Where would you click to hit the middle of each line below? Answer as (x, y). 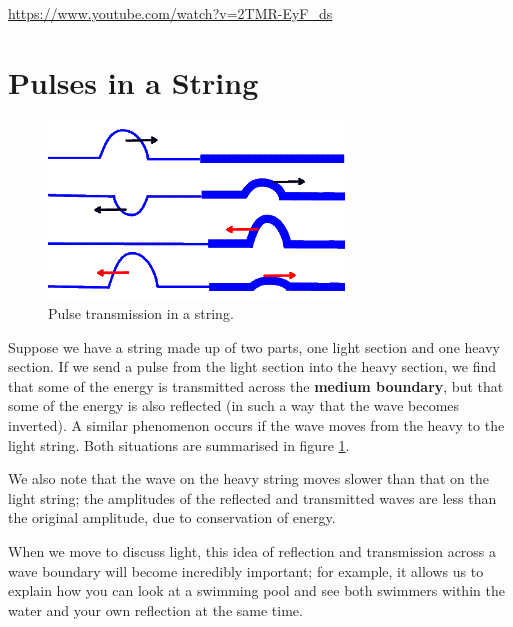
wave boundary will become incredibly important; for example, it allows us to (246, 570)
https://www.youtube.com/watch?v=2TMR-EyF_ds (170, 13)
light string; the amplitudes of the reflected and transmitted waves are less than (252, 497)
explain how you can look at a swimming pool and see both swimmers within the (256, 590)
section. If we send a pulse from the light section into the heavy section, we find (252, 366)
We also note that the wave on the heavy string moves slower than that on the (248, 478)
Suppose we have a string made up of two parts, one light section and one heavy (254, 346)
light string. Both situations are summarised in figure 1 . (179, 444)
